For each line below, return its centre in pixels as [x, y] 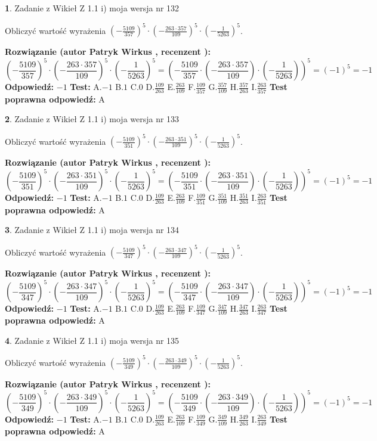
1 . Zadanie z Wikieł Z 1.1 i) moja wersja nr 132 [92, 8]
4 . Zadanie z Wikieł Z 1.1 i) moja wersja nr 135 [92, 340]
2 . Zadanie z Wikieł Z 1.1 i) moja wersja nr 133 [92, 119]
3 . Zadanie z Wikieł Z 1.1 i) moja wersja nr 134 [92, 230]
